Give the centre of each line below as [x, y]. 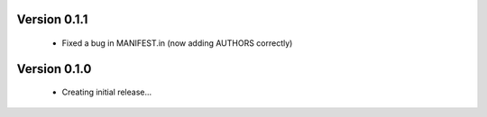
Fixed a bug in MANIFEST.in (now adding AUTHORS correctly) [177, 43]
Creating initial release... [107, 92]
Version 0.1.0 [54, 69]
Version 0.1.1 [52, 19]
